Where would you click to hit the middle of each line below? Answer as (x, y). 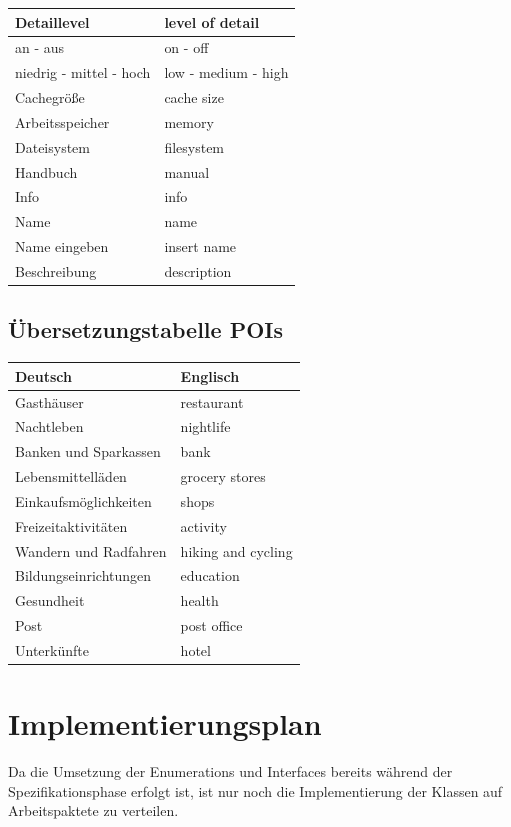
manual (187, 171)
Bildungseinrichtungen (83, 575)
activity (203, 525)
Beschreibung (56, 270)
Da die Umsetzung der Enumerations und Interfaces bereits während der (230, 771)
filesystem (194, 146)
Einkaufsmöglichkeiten (83, 500)
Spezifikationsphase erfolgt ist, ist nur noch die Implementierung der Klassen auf (255, 790)
